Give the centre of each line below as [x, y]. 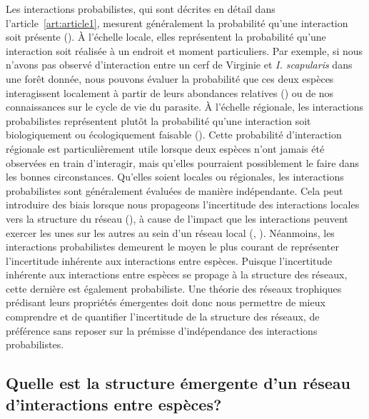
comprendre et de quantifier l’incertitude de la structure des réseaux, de [163, 317]
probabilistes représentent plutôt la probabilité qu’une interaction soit [158, 120]
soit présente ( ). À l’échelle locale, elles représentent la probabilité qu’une [166, 37]
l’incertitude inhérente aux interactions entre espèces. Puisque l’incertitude [169, 260]
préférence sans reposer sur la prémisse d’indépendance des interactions [162, 330]
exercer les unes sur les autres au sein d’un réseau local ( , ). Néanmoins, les [170, 232]
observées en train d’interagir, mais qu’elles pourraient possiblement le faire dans [183, 162]
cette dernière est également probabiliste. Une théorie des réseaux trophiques [174, 288]
